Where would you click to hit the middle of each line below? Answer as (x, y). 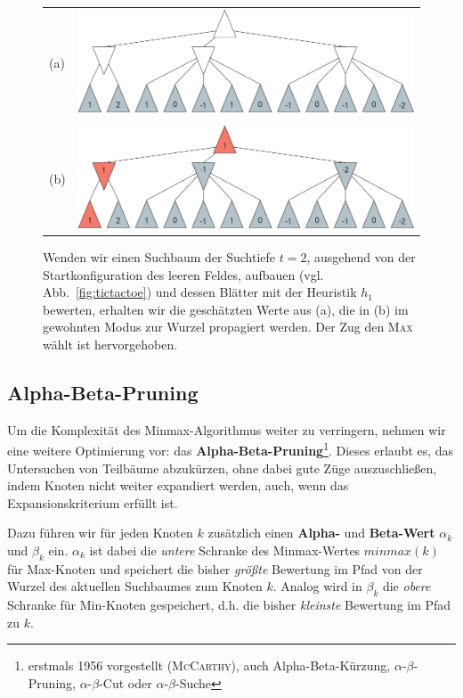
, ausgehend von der (361, 256)
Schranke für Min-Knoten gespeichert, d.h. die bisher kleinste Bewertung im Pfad (229, 605)
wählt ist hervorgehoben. (110, 344)
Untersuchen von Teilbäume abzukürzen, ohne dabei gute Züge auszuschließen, (222, 468)
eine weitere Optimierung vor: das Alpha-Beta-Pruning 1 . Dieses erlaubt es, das (231, 449)
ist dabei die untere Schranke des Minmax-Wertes (225, 550)
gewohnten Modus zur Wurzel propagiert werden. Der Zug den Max (228, 327)
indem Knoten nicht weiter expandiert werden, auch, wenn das (178, 485)
